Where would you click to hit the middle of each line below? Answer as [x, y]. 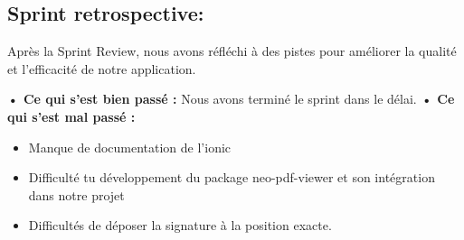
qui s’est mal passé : [71, 116]
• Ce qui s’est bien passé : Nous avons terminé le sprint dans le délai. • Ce [231, 99]
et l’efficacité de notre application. [102, 68]
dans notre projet [76, 194]
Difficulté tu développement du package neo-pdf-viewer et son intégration [232, 177]
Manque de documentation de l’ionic [130, 147]
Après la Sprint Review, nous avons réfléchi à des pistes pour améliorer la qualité [232, 51]
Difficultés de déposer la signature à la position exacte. [180, 225]
